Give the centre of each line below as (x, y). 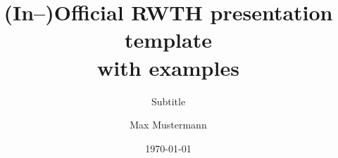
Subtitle (168, 101)
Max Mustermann (168, 125)
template (168, 40)
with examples (168, 67)
